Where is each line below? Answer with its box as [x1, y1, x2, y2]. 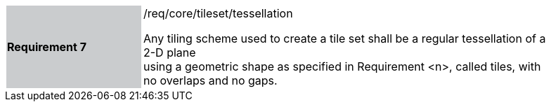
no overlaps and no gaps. [143, 73, 278, 87]
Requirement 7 [7, 40, 86, 54]
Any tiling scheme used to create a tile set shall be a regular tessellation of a [143, 31, 546, 45]
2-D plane [143, 45, 196, 59]
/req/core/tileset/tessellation [143, 6, 293, 20]
